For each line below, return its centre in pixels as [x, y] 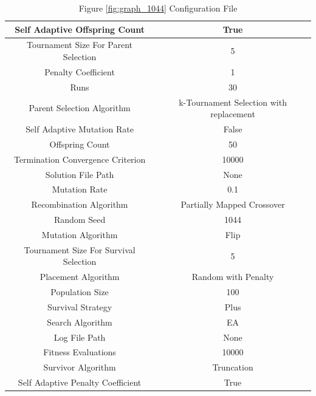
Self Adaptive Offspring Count [80, 29]
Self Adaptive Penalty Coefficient [80, 382]
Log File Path [80, 337]
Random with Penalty [233, 277]
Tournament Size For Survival [80, 249]
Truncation [233, 367]
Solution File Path [80, 174]
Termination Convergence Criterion [80, 159]
